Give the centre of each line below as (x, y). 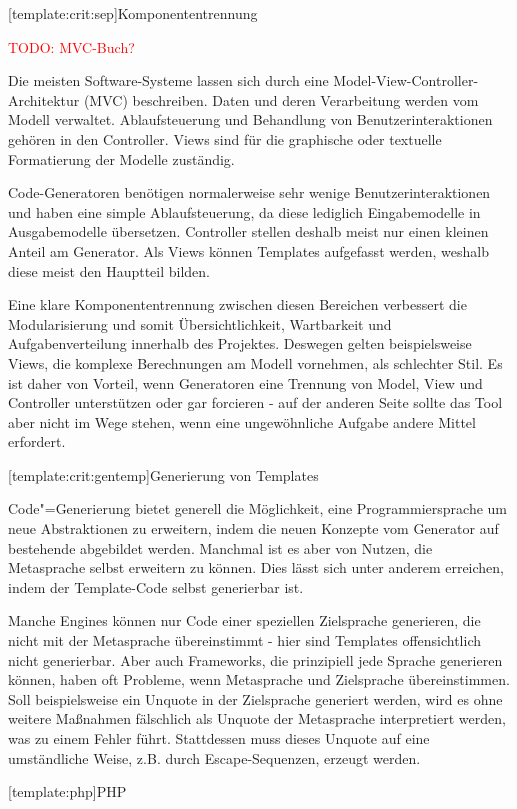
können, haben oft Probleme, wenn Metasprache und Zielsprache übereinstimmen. (259, 679)
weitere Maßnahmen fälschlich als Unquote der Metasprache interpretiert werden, (257, 718)
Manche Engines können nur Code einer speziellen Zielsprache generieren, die (244, 620)
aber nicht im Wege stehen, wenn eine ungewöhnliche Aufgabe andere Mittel (242, 421)
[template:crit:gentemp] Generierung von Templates (163, 474)
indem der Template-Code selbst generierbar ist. (156, 586)
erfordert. (37, 441)
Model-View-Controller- (406, 80)
